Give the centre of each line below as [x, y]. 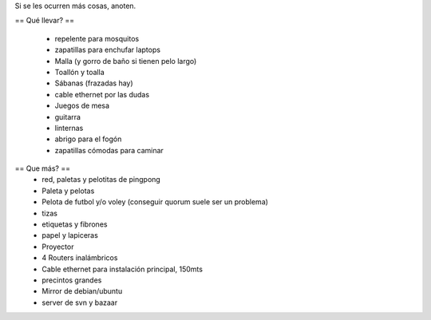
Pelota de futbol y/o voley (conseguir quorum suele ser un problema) [155, 202]
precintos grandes [72, 280]
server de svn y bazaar [80, 302]
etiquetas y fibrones [75, 224]
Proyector [58, 247]
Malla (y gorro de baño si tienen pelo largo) [126, 61]
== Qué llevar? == [45, 21]
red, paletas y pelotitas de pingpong [101, 180]
